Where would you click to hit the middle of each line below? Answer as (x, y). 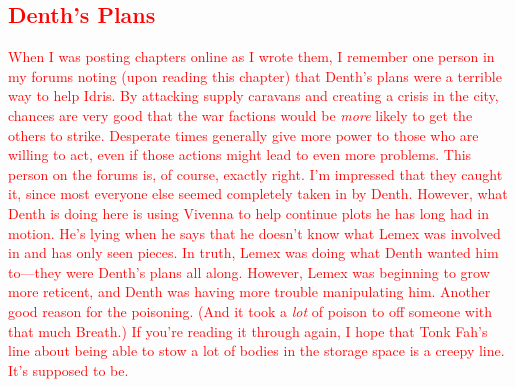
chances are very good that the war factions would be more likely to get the (240, 114)
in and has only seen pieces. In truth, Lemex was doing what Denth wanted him (253, 252)
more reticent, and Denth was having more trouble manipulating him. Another (249, 291)
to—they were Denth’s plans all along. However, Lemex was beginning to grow (249, 271)
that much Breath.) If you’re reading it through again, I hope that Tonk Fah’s (248, 330)
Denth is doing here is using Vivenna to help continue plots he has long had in (248, 212)
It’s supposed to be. (68, 369)
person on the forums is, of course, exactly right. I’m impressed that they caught (255, 173)
